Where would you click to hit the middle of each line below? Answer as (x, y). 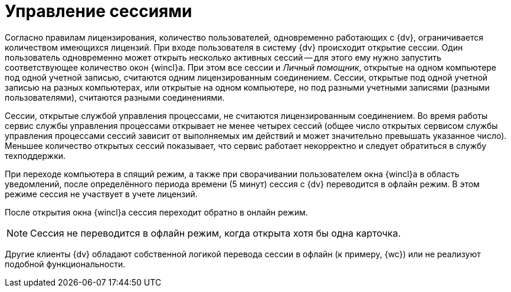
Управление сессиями (99, 11)
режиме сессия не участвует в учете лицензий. (101, 194)
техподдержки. (35, 155)
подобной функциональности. (65, 264)
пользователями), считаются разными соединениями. (115, 97)
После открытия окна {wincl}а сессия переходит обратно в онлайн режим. (156, 212)
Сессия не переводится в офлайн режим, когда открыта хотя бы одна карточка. (216, 233)
